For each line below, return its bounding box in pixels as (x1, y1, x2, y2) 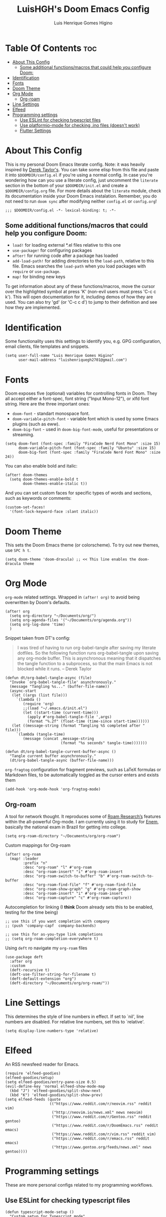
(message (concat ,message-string (23, 736, 94, 742)
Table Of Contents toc (5, 42, 97, 54)
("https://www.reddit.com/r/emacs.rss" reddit (52, 1136, 150, 1141)
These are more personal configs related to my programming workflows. (5, 1182, 154, 1188)
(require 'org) (23, 701, 55, 707)
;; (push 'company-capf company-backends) (5, 923, 97, 928)
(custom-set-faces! (5, 505, 46, 510)
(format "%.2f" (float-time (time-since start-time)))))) (27, 719, 150, 724)
